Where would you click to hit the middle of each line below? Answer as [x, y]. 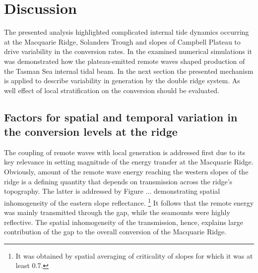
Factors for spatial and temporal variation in [121, 117]
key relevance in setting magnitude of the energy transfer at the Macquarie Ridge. [129, 162]
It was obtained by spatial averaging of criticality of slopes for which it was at [134, 255]
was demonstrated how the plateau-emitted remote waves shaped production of [125, 61]
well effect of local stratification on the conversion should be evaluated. [112, 90]
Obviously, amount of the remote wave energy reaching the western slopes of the [126, 172]
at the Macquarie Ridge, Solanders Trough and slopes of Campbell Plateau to [122, 41]
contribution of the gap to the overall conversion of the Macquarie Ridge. [115, 232]
